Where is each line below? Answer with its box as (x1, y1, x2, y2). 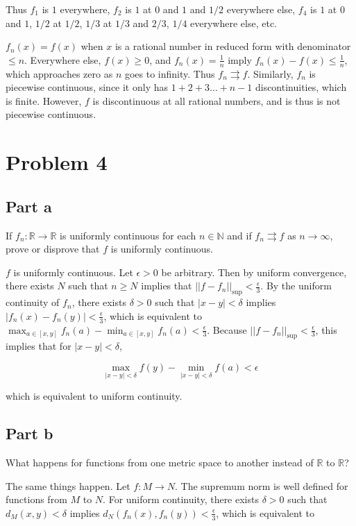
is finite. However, (6, 93, 82, 108)
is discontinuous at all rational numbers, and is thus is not (92, 93, 341, 108)
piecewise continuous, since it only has (6, 80, 169, 94)
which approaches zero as (6, 66, 113, 80)
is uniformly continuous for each (60, 228, 196, 242)
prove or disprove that (6, 241, 100, 256)
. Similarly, (247, 66, 294, 80)
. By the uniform (260, 278, 332, 293)
